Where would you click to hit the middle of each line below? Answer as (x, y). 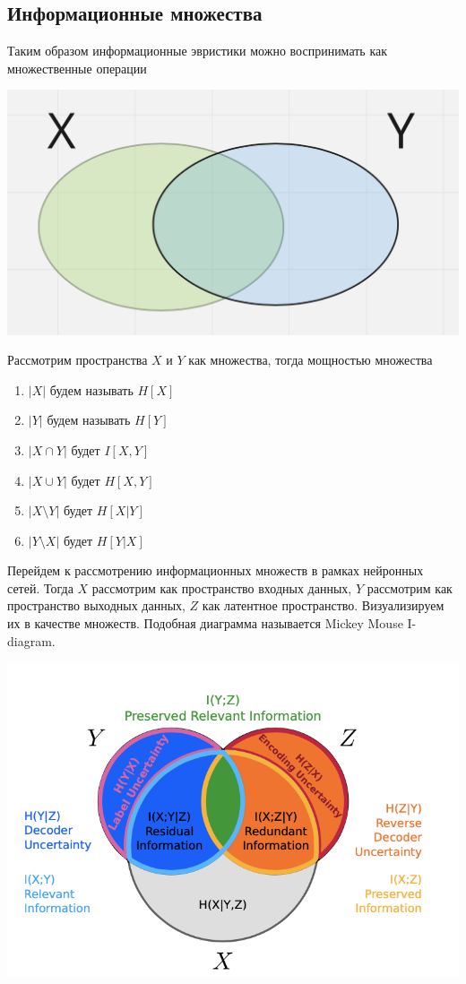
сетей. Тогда (40, 587)
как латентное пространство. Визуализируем (323, 605)
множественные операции (77, 68)
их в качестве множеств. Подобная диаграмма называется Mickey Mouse (205, 623)
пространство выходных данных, (96, 605)
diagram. (31, 640)
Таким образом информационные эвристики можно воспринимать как (198, 51)
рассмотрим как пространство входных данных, (222, 587)
